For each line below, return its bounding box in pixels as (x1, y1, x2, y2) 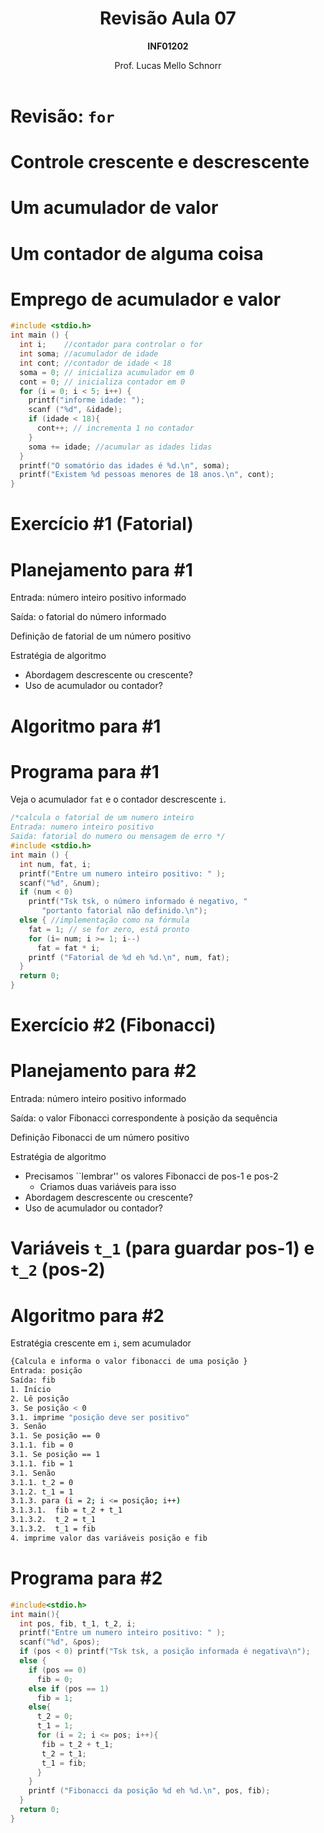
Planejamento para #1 (10, 558, 193, 581)
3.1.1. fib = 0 (10, 1440, 74, 1451)
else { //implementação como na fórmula (19, 915, 190, 926)
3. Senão (10, 1422, 47, 1432)
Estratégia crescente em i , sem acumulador (10, 1337, 192, 1349)
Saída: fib (10, 1375, 56, 1386)
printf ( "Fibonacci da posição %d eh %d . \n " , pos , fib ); (28, 1786, 271, 1796)
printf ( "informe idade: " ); (28, 395, 145, 406)
